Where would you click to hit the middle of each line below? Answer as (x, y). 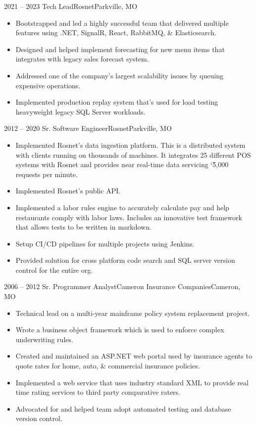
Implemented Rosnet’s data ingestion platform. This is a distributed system (130, 145)
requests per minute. (47, 174)
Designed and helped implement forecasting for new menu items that (120, 49)
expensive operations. (48, 85)
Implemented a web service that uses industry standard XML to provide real (132, 382)
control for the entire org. (54, 270)
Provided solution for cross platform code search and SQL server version (125, 260)
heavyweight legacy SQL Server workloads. (80, 111)
